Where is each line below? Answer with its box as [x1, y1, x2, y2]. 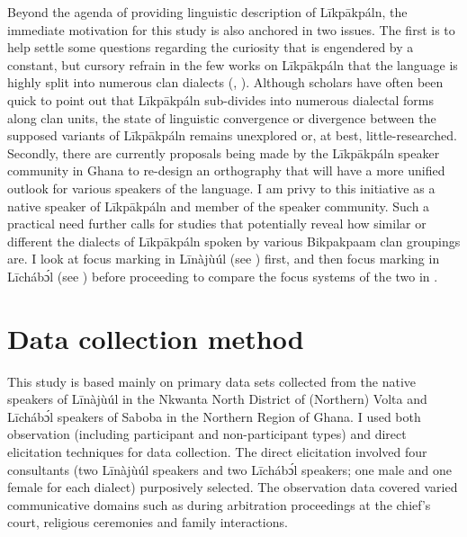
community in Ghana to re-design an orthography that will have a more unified [7, 161, 445, 180]
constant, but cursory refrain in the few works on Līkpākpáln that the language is [7, 55, 458, 74]
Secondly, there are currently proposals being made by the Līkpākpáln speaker [7, 143, 440, 162]
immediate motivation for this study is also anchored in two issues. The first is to [7, 20, 455, 39]
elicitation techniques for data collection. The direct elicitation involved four [7, 443, 427, 461]
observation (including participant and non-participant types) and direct [7, 425, 407, 443]
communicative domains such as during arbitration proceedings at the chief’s [7, 495, 431, 514]
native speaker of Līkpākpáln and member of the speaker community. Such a [7, 196, 430, 215]
